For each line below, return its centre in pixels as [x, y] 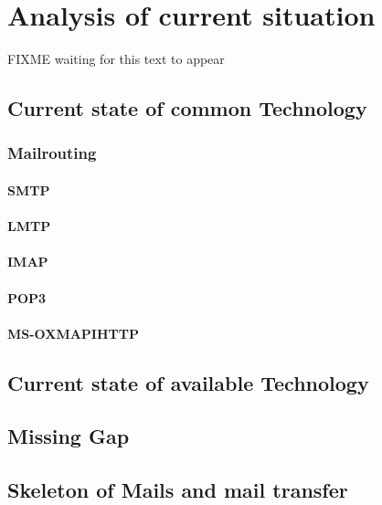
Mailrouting [52, 153]
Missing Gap [69, 436]
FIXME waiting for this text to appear [116, 59]
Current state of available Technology [188, 382]
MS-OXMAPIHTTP [73, 333]
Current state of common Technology [187, 108]
